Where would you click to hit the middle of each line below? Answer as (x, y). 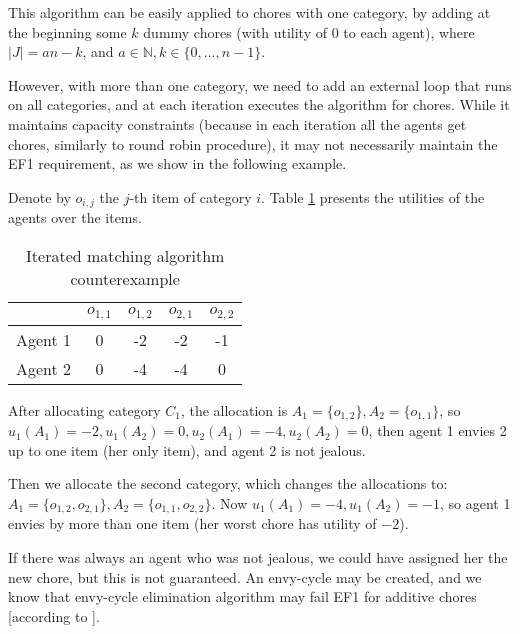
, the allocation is (234, 409)
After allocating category (84, 409)
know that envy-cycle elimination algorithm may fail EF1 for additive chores (242, 596)
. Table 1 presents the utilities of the (373, 196)
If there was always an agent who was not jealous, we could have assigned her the (258, 557)
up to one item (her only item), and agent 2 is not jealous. (187, 449)
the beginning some (67, 31)
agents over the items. (75, 217)
